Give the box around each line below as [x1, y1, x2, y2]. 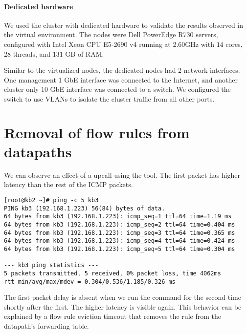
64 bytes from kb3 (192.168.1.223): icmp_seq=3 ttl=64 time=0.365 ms [4, 229, 235, 236]
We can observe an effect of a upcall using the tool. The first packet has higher [4, 169, 240, 180]
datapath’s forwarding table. [4, 321, 89, 331]
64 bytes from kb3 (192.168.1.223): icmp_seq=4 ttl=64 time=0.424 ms [4, 237, 235, 245]
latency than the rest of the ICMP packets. [4, 179, 133, 189]
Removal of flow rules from [4, 122, 190, 142]
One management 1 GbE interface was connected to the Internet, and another [4, 74, 238, 84]
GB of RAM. [65, 48, 104, 59]
